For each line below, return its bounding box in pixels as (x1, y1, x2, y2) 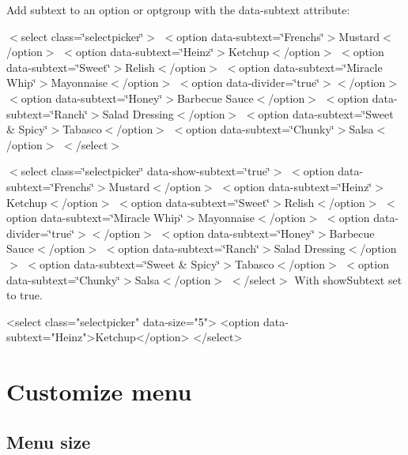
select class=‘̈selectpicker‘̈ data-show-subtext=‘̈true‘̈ (21, 163, 270, 179)
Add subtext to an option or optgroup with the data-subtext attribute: (6, 2, 350, 17)
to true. (6, 287, 43, 303)
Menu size (6, 429, 91, 453)
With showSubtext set (294, 271, 402, 288)
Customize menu (6, 375, 192, 408)
